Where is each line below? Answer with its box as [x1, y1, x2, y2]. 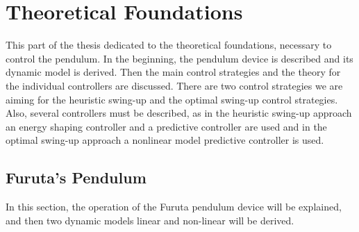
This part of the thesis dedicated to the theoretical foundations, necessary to [6, 38, 332, 52]
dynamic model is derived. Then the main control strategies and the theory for [6, 65, 341, 79]
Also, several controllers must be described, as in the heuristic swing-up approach [6, 106, 352, 120]
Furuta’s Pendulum [6, 167, 147, 188]
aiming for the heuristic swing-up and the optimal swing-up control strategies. [6, 92, 338, 106]
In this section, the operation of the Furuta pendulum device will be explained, [6, 199, 342, 214]
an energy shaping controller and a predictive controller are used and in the [6, 119, 327, 133]
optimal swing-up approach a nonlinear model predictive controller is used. [6, 133, 324, 147]
